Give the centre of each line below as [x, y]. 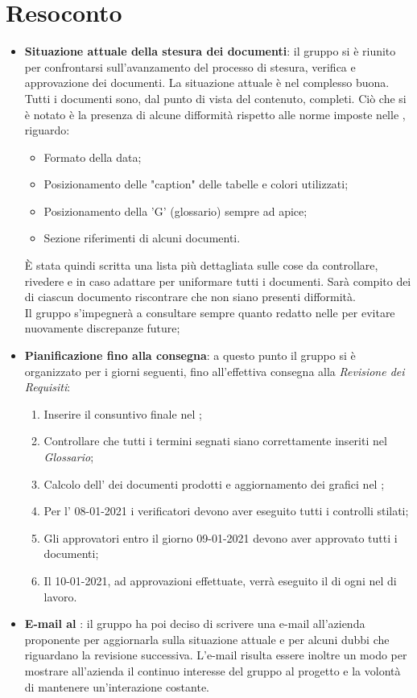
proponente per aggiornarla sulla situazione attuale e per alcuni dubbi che [207, 639]
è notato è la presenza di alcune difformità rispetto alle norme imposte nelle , [215, 114]
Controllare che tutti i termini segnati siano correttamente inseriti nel [215, 441]
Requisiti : [47, 387]
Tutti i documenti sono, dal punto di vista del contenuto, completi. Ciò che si [215, 98]
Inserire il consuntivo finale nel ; [123, 413]
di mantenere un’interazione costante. [117, 686]
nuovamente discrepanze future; [102, 328]
